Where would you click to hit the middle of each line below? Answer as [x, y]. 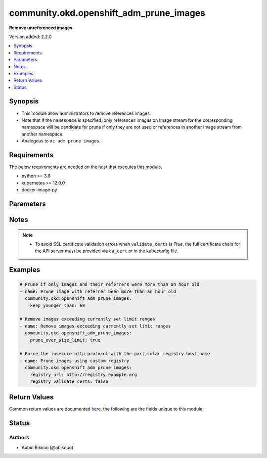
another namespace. [43, 134]
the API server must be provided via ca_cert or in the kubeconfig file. [107, 251]
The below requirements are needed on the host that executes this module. [86, 167]
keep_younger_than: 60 [57, 305]
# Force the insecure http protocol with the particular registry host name [115, 354]
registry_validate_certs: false [69, 381]
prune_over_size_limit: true [65, 340]
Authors [19, 438]
